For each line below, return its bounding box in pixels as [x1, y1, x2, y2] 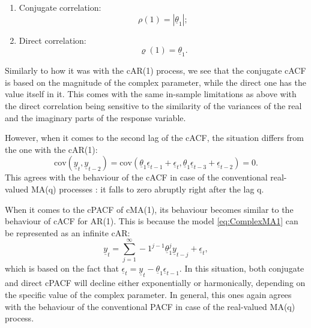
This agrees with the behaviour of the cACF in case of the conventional [5, 171, 268, 183]
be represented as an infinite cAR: [5, 226, 130, 239]
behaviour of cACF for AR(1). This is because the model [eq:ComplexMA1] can [5, 215, 298, 227]
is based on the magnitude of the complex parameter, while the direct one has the [5, 76, 306, 88]
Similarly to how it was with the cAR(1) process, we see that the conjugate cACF [5, 64, 306, 77]
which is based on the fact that [5, 262, 119, 275]
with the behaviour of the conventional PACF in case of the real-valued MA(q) [5, 300, 295, 312]
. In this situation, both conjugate [179, 262, 304, 275]
